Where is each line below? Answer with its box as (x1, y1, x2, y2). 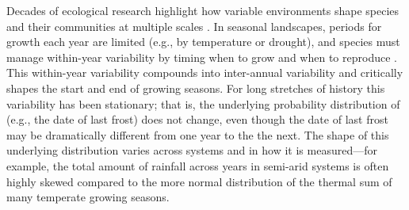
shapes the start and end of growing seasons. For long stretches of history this (6, 79, 385, 96)
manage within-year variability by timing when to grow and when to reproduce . (6, 48, 397, 65)
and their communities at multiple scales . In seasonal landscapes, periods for (6, 17, 382, 34)
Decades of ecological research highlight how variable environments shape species (6, 2, 399, 18)
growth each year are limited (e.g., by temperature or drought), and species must (6, 33, 400, 50)
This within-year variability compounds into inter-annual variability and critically (6, 64, 403, 81)
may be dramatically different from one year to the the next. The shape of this (6, 126, 389, 143)
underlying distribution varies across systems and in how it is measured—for (6, 142, 377, 158)
